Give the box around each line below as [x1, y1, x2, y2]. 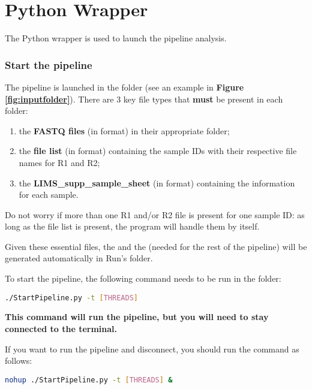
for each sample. [19, 188, 79, 201]
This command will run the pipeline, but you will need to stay [5, 310, 269, 323]
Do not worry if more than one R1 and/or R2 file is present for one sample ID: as [5, 208, 305, 221]
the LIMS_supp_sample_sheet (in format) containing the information [19, 176, 295, 189]
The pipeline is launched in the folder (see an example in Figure [5, 80, 244, 93]
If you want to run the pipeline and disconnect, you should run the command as [5, 342, 299, 355]
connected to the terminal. [5, 322, 118, 334]
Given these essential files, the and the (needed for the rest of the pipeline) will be [5, 240, 307, 252]
